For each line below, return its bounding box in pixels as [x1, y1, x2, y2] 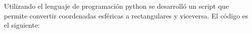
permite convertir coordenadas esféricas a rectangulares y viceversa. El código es [4, 10, 249, 20]
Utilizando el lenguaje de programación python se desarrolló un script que [4, 1, 229, 11]
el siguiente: [4, 20, 40, 30]
